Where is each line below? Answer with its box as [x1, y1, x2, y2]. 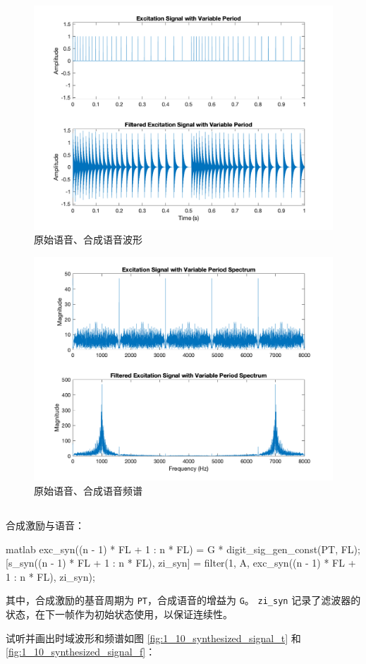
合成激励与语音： [6, 517, 85, 532]
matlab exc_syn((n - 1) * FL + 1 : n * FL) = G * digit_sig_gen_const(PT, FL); [6, 541, 360, 556]
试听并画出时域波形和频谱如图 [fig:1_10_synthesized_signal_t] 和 [6, 630, 301, 645]
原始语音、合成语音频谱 [34, 483, 142, 497]
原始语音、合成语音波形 [34, 232, 142, 247]
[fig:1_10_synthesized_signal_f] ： [6, 644, 156, 659]
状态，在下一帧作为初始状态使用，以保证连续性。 [6, 606, 233, 621]
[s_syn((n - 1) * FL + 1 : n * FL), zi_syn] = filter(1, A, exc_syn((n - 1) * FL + [6, 555, 356, 570]
